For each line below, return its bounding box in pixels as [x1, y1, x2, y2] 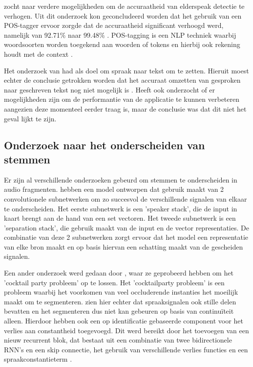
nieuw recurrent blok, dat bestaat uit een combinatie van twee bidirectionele [4, 335, 232, 345]
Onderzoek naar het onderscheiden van [4, 137, 205, 152]
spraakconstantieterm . [4, 354, 72, 364]
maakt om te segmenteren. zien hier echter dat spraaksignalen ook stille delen [4, 296, 236, 306]
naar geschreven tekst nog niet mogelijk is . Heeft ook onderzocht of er [4, 84, 215, 94]
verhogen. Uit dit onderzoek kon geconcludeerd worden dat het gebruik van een [4, 10, 242, 21]
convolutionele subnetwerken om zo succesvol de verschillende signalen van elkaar [4, 193, 247, 204]
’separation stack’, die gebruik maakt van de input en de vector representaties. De [4, 222, 249, 232]
